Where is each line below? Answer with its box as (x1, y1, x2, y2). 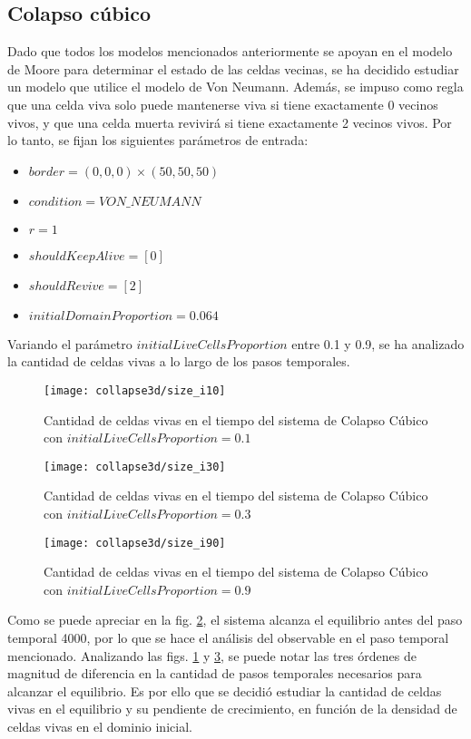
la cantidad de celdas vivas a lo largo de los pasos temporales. (7, 352, 350, 371)
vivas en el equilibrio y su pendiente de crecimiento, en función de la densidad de (7, 699, 457, 718)
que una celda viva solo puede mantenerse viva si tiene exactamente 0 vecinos (7, 94, 438, 113)
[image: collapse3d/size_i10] (44, 384, 226, 397)
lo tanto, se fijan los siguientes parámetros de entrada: (7, 131, 309, 150)
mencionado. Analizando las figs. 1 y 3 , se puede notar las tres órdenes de (7, 646, 417, 665)
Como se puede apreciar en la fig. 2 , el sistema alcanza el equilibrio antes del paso (7, 610, 463, 629)
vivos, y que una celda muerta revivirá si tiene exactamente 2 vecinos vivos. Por (7, 112, 452, 131)
